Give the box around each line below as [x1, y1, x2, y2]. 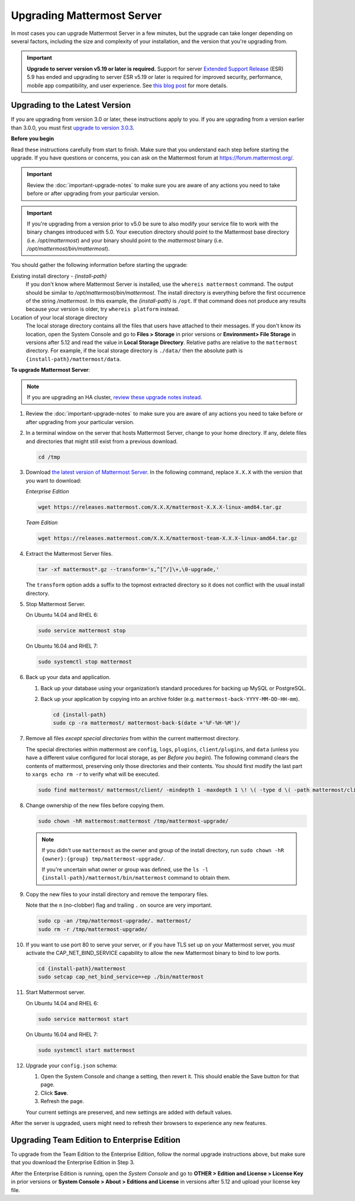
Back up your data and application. [25, 674, 111, 681]
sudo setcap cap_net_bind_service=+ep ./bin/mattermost [38, 973, 204, 980]
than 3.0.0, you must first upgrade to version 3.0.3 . [11, 124, 134, 131]
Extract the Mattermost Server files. [25, 550, 113, 558]
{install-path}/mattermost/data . [25, 355, 121, 362]
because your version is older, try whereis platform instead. [25, 305, 180, 313]
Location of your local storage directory [11, 314, 108, 321]
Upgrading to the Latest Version [11, 100, 131, 110]
